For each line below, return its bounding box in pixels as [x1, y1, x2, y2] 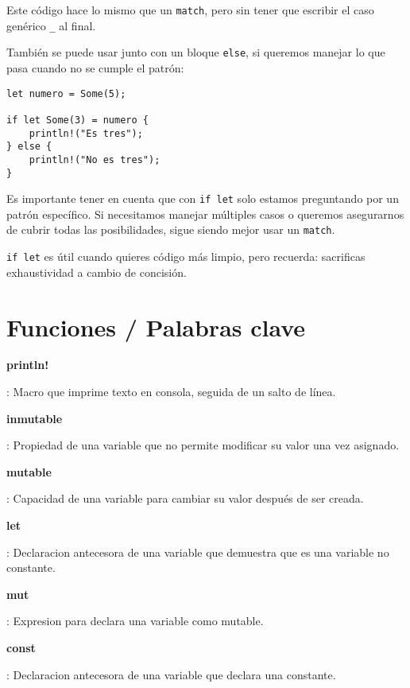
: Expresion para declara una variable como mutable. [6, 612, 264, 629]
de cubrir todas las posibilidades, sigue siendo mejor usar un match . [6, 221, 335, 238]
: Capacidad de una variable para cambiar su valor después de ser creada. [6, 490, 364, 507]
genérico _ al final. [6, 17, 96, 33]
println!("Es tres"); [29, 127, 143, 139]
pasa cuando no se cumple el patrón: [6, 59, 184, 76]
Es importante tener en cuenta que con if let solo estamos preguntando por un [6, 190, 399, 207]
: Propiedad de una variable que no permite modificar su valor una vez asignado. [6, 437, 400, 453]
